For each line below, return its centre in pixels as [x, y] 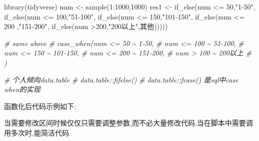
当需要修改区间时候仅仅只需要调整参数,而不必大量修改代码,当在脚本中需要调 [128, 123]
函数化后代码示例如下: [40, 106]
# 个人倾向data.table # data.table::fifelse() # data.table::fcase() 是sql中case [121, 79]
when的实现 [22, 89]
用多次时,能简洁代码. [37, 132]
